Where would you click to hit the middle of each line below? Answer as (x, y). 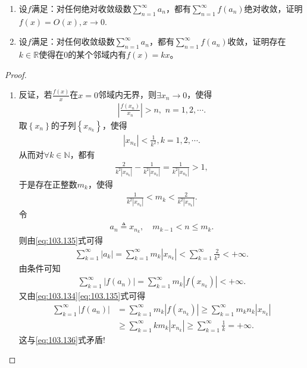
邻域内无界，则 (128, 94)
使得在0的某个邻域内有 (83, 54)
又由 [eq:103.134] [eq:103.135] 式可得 (82, 296)
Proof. (16, 74)
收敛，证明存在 (257, 41)
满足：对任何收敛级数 (73, 41)
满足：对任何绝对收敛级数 (81, 8)
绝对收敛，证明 (273, 8)
